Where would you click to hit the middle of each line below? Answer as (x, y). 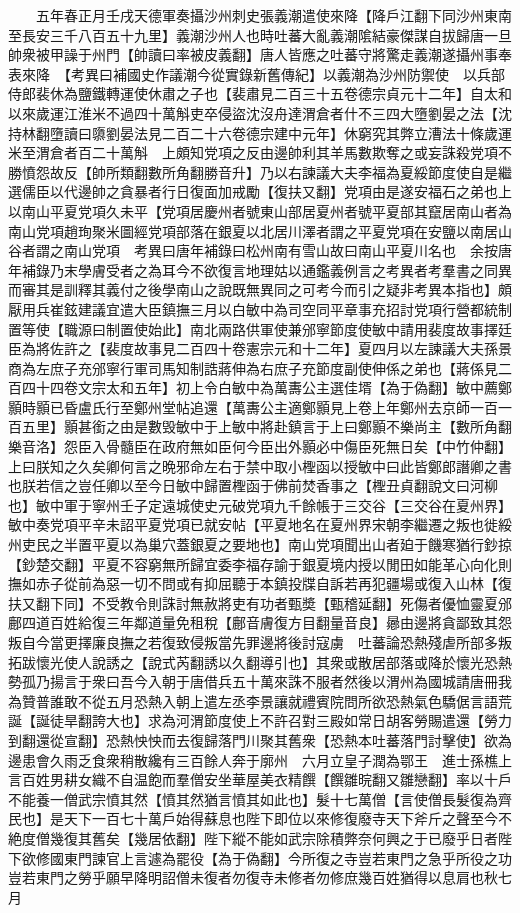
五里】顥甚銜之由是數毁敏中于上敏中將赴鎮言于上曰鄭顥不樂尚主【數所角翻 (266, 426)
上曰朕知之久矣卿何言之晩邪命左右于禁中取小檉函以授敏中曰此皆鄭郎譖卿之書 (260, 465)
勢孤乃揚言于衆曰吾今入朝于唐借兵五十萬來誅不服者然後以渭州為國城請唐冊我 (260, 681)
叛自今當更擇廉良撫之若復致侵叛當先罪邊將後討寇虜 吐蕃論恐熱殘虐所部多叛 (260, 642)
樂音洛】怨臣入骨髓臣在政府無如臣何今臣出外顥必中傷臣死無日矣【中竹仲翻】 (260, 446)
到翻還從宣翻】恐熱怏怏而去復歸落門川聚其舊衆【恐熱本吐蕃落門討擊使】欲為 (260, 739)
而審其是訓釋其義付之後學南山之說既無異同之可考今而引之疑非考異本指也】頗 (260, 289)
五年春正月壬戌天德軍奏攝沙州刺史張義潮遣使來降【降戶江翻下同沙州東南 (273, 15)
